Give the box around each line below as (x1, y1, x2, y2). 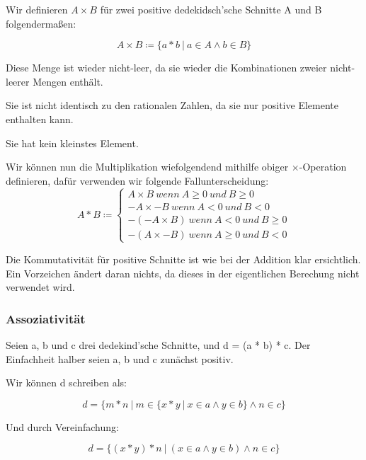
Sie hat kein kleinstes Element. (6, 135, 139, 150)
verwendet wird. (6, 280, 75, 294)
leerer (6, 74, 30, 88)
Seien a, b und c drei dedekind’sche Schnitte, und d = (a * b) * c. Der (6, 337, 311, 352)
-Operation (299, 159, 347, 174)
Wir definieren (6, 2, 68, 16)
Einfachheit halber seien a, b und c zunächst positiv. (6, 351, 234, 366)
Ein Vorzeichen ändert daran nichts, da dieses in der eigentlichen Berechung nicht (6, 265, 360, 280)
